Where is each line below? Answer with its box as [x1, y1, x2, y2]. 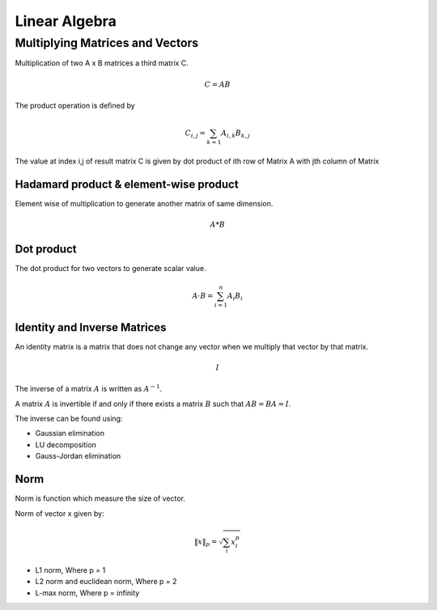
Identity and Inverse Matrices [15, 320, 167, 334]
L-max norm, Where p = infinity [35, 587, 140, 598]
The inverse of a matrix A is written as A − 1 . [15, 383, 163, 394]
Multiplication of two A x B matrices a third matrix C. [15, 58, 189, 68]
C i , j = [185, 129, 206, 139]
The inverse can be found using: [15, 413, 123, 424]
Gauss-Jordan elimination [35, 451, 121, 461]
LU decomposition [35, 439, 97, 449]
